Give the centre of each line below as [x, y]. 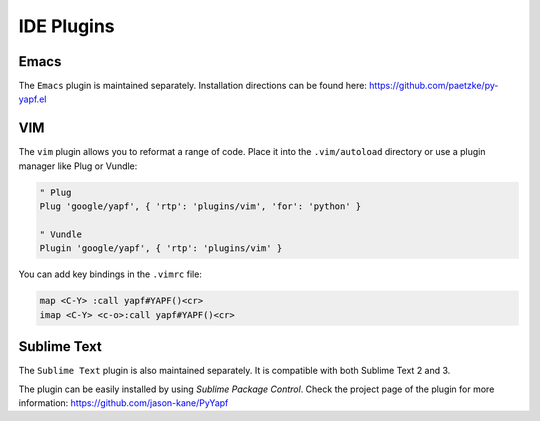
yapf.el [32, 99]
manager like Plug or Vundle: [78, 166]
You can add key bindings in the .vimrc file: [110, 274]
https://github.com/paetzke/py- [433, 86]
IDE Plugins [66, 26]
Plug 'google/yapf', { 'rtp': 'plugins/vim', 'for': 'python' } [200, 206]
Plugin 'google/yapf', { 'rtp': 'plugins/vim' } [161, 248]
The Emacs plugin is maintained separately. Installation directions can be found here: [192, 86]
